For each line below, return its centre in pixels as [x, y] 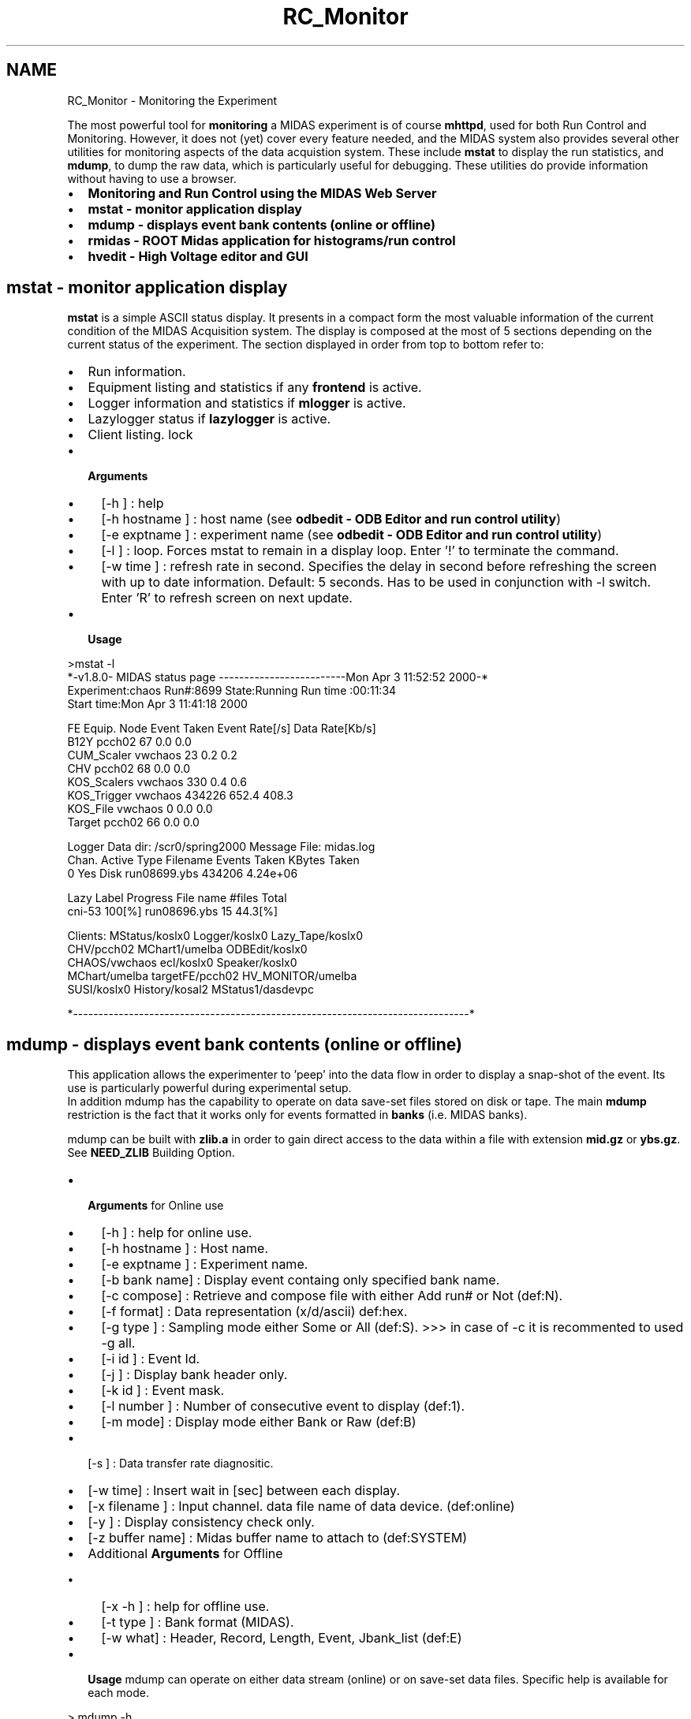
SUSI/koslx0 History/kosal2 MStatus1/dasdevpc [190, 990]
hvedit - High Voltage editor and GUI [198, 256]
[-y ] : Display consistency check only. [201, 1522]
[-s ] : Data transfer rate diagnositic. [181, 1464]
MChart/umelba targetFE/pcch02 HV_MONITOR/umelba [212, 976]
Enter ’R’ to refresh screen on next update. [227, 598]
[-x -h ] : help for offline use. [185, 1607]
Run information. [137, 372]
